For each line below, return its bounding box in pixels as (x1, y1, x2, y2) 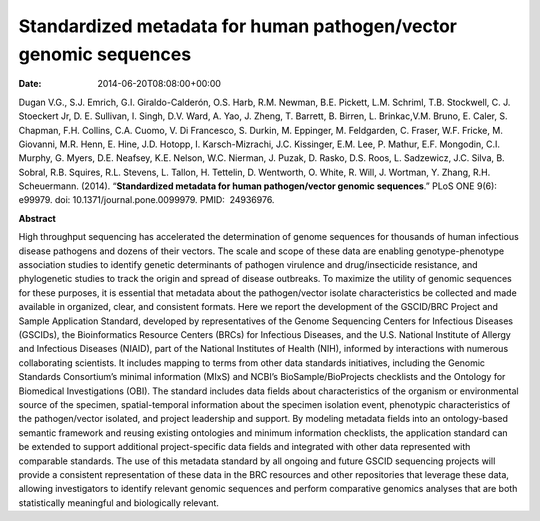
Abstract (18, 212, 57, 224)
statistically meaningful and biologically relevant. (18, 496, 220, 509)
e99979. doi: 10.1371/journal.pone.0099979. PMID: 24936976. (18, 194, 275, 206)
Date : (18, 78, 42, 90)
